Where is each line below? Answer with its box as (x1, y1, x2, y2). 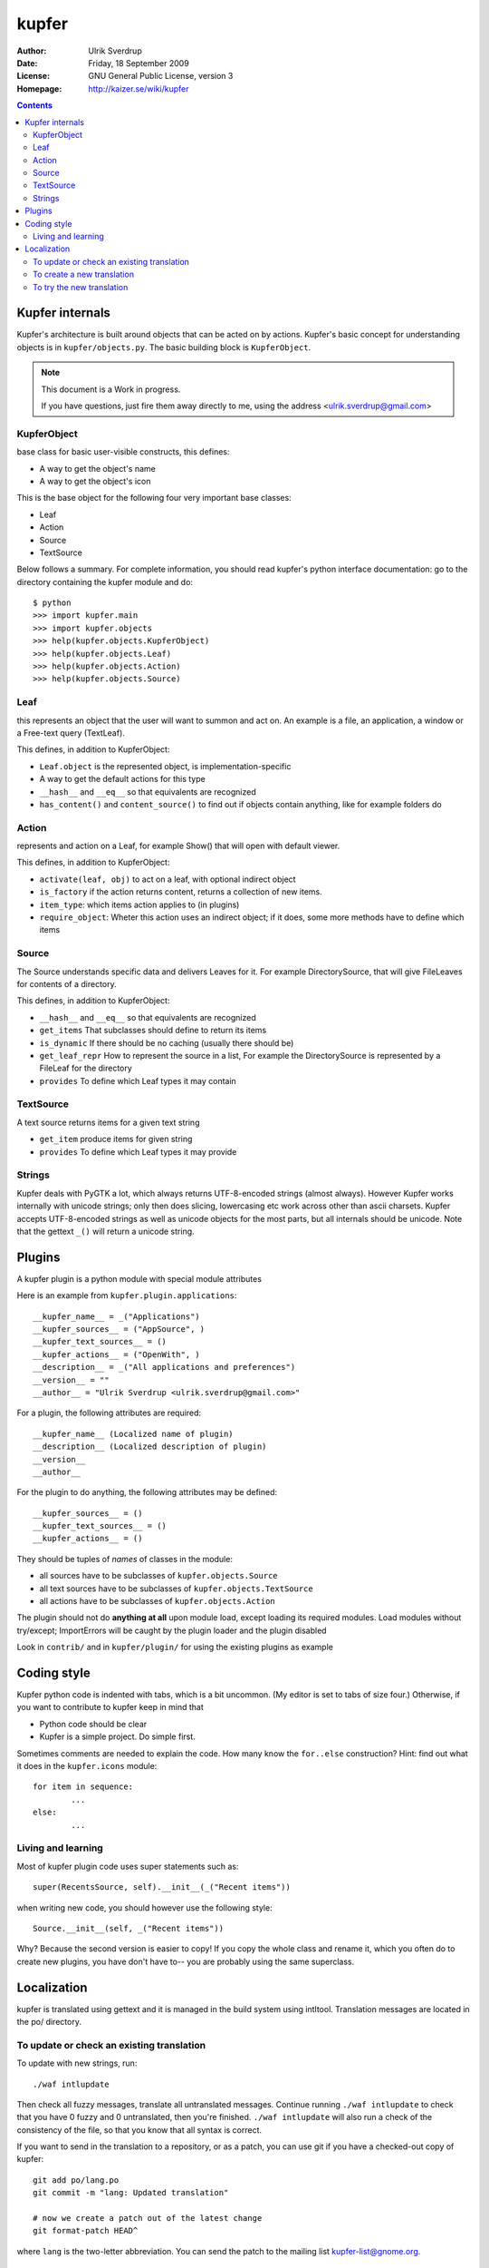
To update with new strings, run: (16, 2058, 138, 2068)
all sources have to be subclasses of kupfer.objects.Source (39, 1570, 278, 1581)
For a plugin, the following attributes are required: (16, 1407, 202, 1419)
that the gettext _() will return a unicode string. (16, 1226, 195, 1237)
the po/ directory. (16, 2017, 81, 2027)
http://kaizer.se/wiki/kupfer (88, 83, 189, 94)
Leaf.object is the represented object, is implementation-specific (39, 760, 292, 771)
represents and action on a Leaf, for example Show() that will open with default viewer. (16, 840, 340, 852)
